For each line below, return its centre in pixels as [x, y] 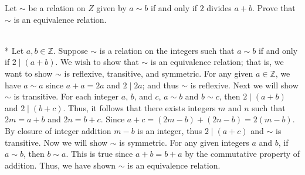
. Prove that [274, 8]
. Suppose [70, 50]
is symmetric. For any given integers [184, 142]
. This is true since [99, 154]
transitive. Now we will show [56, 142]
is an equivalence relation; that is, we [217, 62]
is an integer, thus [170, 130]
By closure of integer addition [58, 130]
